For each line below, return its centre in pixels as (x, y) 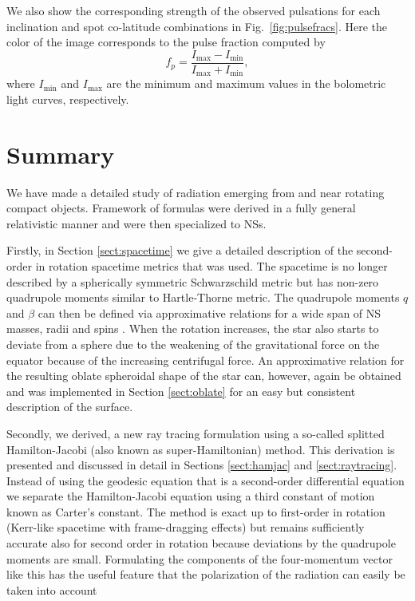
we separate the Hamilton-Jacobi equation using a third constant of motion (191, 496)
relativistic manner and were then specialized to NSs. (136, 223)
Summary (61, 154)
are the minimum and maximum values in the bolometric (246, 83)
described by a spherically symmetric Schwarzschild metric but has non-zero (193, 281)
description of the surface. (70, 407)
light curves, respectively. (68, 99)
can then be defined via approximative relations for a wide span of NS (209, 312)
